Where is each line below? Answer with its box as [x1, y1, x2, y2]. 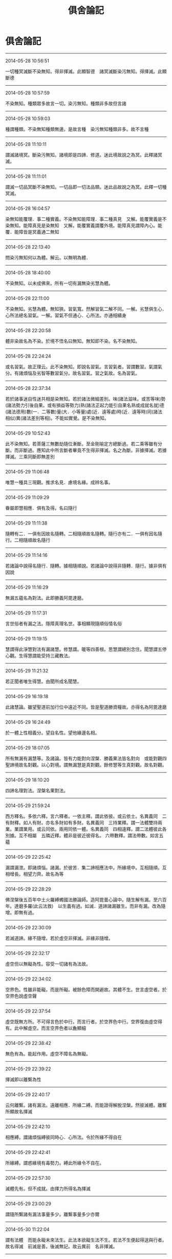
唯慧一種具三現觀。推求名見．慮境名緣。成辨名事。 [5, 479, 113, 485]
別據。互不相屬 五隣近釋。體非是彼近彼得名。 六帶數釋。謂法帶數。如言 [5, 832, 159, 838]
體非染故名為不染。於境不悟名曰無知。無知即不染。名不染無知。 [5, 337, 140, 344]
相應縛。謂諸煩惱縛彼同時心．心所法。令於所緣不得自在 [5, 1134, 122, 1140]
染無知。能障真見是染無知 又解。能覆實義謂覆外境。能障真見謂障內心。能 [5, 222, 162, 229]
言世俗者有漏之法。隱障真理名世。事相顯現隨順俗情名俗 [5, 620, 122, 627]
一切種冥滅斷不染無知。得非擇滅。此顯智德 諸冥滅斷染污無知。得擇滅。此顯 [5, 68, 167, 74]
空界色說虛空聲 [5, 992, 37, 999]
